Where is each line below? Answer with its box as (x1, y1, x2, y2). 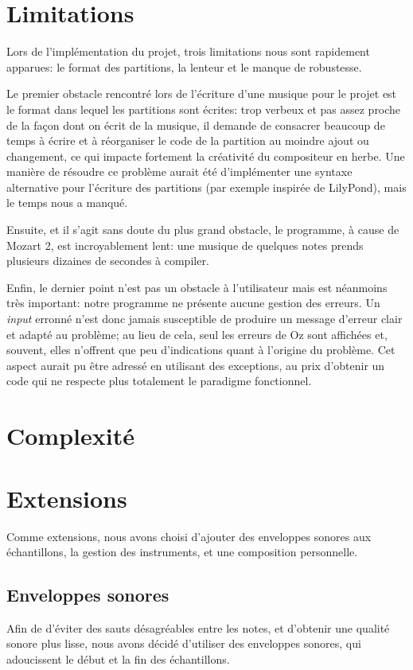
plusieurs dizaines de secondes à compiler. (6, 252, 209, 269)
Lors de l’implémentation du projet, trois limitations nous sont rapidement (6, 43, 370, 60)
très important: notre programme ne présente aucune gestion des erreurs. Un (6, 294, 380, 311)
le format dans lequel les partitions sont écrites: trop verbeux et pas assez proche (6, 100, 401, 117)
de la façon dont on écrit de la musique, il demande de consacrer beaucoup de (6, 116, 385, 133)
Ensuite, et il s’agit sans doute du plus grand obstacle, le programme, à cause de (6, 221, 399, 238)
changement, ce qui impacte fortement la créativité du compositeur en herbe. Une (6, 147, 405, 164)
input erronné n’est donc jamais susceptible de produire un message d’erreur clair (6, 310, 403, 327)
